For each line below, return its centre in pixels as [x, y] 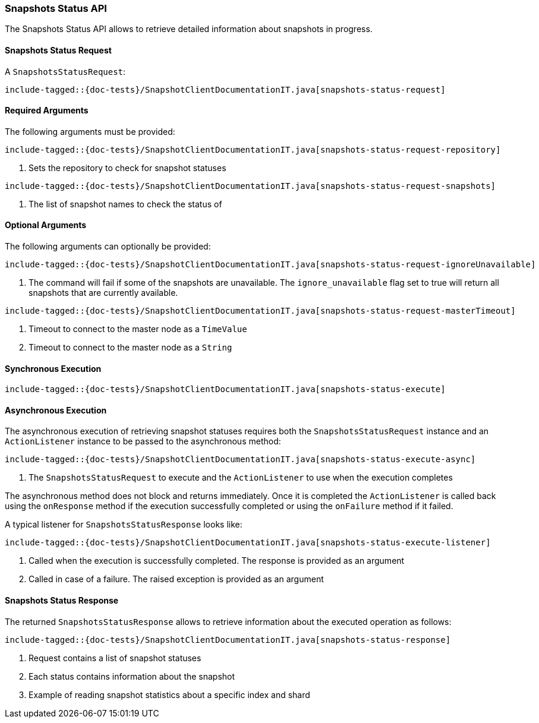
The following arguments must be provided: [90, 131]
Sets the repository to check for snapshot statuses [127, 168]
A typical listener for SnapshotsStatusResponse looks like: [124, 525]
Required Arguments [47, 110]
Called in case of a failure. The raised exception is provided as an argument [176, 579]
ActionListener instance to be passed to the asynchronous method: [143, 441]
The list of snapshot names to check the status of [125, 204]
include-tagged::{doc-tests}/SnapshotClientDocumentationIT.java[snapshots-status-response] [228, 640]
